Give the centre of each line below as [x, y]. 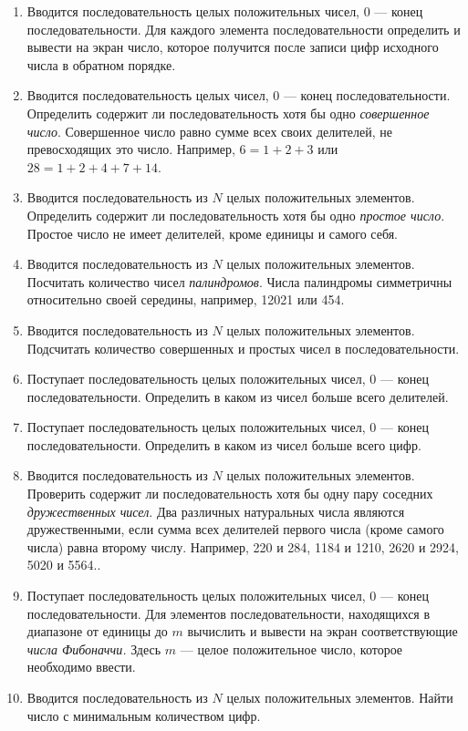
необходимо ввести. [81, 667]
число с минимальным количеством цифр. [144, 715]
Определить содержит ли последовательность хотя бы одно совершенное [228, 113]
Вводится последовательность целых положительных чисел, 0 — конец [225, 11]
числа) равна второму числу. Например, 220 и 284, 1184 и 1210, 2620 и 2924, [243, 546]
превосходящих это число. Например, [131, 149]
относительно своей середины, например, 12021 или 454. [186, 299]
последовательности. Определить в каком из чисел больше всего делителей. [238, 396]
